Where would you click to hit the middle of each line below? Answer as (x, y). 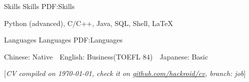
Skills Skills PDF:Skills (39, 6)
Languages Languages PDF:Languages (63, 40)
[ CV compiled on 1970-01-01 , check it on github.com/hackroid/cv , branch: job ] (125, 73)
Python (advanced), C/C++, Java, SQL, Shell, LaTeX (89, 23)
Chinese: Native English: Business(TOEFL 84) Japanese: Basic (106, 56)
